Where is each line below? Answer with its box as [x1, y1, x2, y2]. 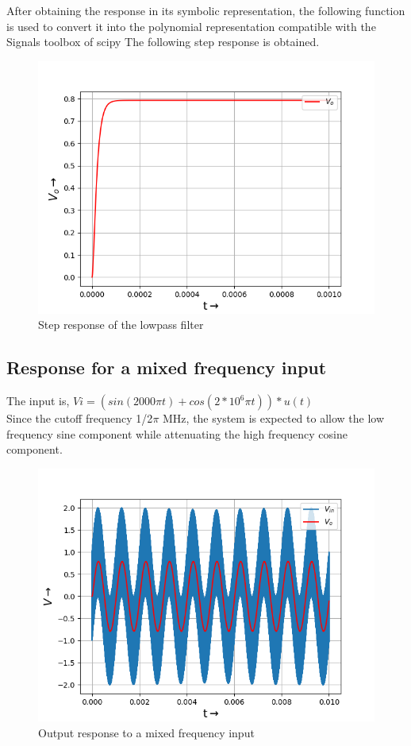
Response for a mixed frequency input [6, 355, 327, 380]
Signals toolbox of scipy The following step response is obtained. [6, 33, 320, 50]
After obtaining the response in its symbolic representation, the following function [6, 2, 405, 18]
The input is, [6, 392, 70, 409]
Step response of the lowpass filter [38, 316, 204, 333]
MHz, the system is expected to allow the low [163, 410, 385, 427]
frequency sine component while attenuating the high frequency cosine [6, 425, 348, 442]
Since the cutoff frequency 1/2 [6, 410, 153, 427]
